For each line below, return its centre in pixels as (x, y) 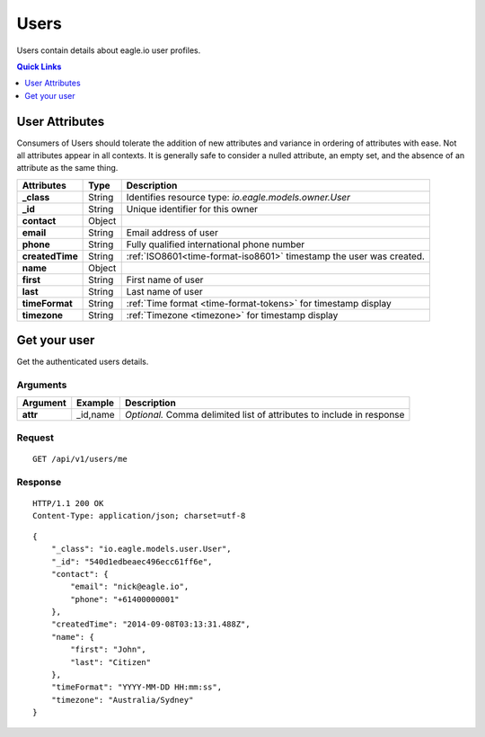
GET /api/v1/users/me (80, 459)
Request (35, 438)
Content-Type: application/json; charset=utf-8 (139, 516)
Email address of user (172, 232)
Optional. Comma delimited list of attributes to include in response (265, 415)
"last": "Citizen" (111, 662)
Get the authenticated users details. (83, 362)
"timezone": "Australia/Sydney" (122, 700)
